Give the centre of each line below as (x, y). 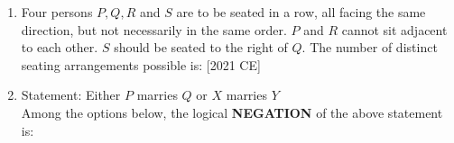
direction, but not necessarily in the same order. (154, 29)
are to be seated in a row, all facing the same (301, 12)
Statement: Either (71, 95)
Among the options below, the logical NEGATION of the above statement (232, 112)
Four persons (57, 12)
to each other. (60, 47)
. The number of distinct (370, 47)
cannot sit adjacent (394, 29)
